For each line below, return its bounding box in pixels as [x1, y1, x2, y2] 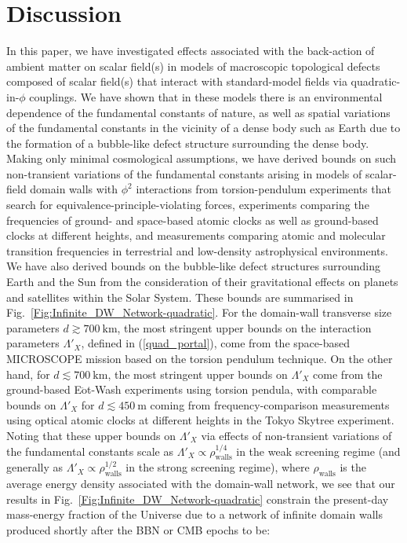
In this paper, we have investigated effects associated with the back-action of [6, 42, 375, 59]
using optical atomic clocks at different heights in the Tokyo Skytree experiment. [6, 412, 394, 428]
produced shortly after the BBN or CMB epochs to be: [6, 521, 271, 537]
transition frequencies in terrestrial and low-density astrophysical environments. [6, 242, 388, 259]
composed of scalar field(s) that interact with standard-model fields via [6, 73, 347, 90]
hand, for [6, 365, 50, 382]
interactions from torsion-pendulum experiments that [136, 181, 391, 197]
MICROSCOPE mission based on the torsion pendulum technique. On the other [6, 350, 393, 366]
